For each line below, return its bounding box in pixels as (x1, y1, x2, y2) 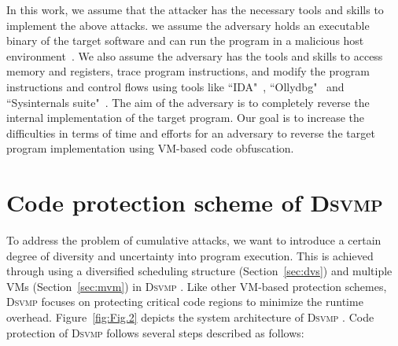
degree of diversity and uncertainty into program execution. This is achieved (6, 247, 374, 263)
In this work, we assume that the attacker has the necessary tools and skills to (6, 2, 384, 17)
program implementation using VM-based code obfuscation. (6, 140, 294, 156)
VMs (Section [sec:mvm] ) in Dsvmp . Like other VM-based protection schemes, (6, 278, 387, 294)
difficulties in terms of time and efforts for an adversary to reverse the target (6, 124, 375, 141)
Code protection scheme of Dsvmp (6, 186, 383, 219)
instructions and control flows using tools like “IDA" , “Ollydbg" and (6, 78, 345, 94)
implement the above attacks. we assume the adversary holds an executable (6, 17, 370, 33)
